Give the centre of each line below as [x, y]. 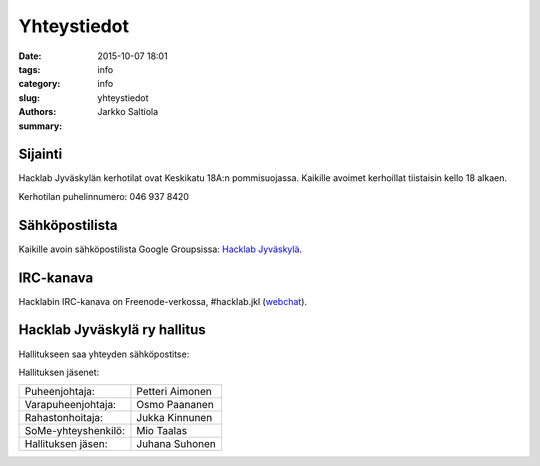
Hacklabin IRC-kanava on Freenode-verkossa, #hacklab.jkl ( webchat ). [163, 301]
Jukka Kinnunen [174, 418]
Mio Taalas [162, 431]
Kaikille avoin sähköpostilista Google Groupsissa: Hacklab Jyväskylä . [160, 249]
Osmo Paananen [175, 405]
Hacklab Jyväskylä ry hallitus [112, 330]
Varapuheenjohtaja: [70, 405]
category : [39, 84]
